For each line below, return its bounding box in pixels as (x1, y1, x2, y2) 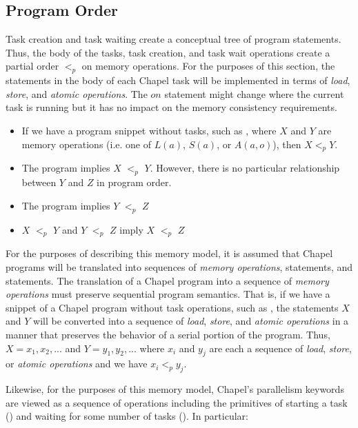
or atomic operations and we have (6, 356, 148, 371)
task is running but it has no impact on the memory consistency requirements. (6, 100, 337, 114)
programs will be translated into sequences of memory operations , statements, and (6, 259, 353, 274)
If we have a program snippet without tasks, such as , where (21, 123, 277, 137)
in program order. (97, 175, 172, 190)
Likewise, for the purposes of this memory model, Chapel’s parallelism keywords (6, 382, 344, 396)
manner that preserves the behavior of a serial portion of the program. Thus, (6, 327, 330, 341)
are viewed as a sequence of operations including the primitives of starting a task (6, 395, 348, 409)
